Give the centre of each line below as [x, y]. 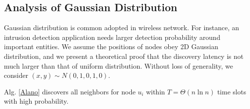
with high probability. [36, 101]
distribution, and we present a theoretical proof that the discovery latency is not [124, 56]
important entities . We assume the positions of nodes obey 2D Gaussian [111, 46]
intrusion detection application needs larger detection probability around [112, 37]
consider [16, 75]
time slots [232, 91]
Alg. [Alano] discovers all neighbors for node [70, 91]
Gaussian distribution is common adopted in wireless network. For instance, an [122, 27]
